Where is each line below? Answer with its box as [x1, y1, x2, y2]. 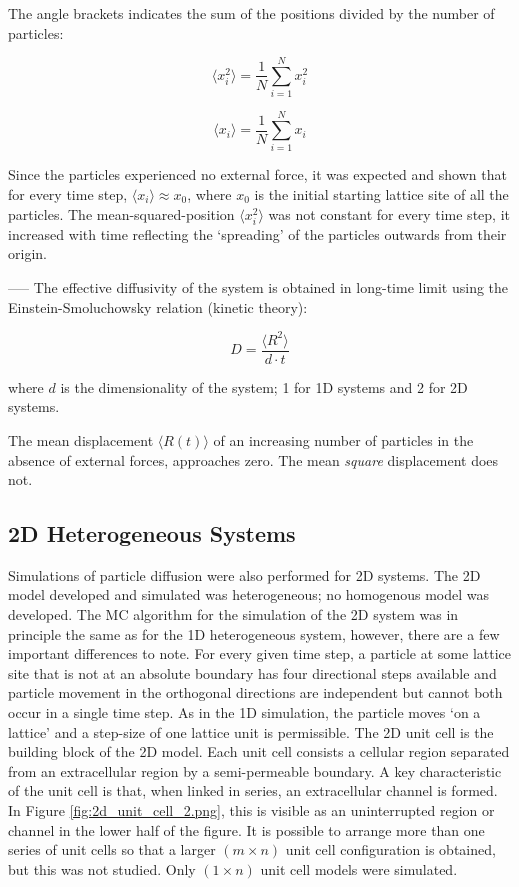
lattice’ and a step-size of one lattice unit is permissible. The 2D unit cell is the [8, 721, 494, 742]
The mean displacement [8, 429, 154, 450]
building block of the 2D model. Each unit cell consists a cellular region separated [8, 741, 510, 762]
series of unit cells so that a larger [8, 839, 216, 860]
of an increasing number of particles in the [213, 429, 474, 450]
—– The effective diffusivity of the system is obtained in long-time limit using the [8, 276, 509, 297]
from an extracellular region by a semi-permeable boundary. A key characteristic [8, 760, 502, 781]
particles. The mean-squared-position [8, 203, 235, 224]
